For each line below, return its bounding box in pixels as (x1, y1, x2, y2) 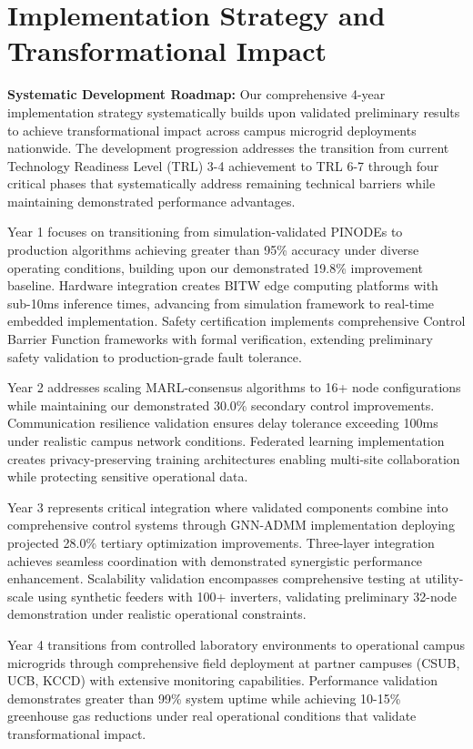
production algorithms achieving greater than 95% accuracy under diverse (7, 240, 419, 259)
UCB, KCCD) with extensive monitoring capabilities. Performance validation (7, 671, 438, 690)
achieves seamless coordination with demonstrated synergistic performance (7, 551, 423, 570)
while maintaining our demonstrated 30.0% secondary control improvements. (7, 395, 435, 414)
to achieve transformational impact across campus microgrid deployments (7, 120, 417, 139)
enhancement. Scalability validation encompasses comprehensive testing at (7, 569, 421, 588)
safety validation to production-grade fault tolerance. (7, 347, 302, 366)
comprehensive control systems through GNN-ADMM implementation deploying (7, 515, 455, 534)
